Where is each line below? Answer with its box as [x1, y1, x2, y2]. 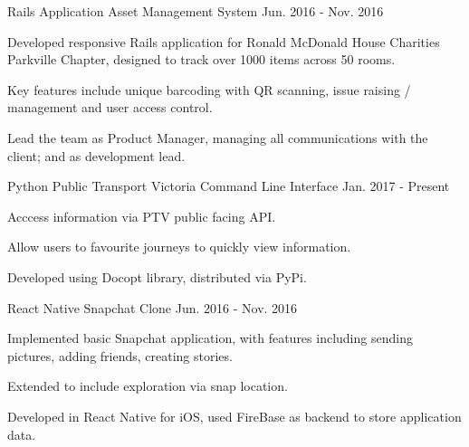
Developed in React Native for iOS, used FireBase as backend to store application [7, 406, 462, 425]
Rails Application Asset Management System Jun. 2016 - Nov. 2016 [7, 2, 384, 20]
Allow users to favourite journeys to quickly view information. [7, 237, 351, 256]
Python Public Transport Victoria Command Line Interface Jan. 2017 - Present [7, 176, 450, 195]
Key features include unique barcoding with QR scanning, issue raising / [7, 80, 411, 99]
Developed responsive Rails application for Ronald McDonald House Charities [7, 32, 440, 51]
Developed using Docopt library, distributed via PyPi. [7, 267, 307, 286]
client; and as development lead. [7, 146, 186, 165]
